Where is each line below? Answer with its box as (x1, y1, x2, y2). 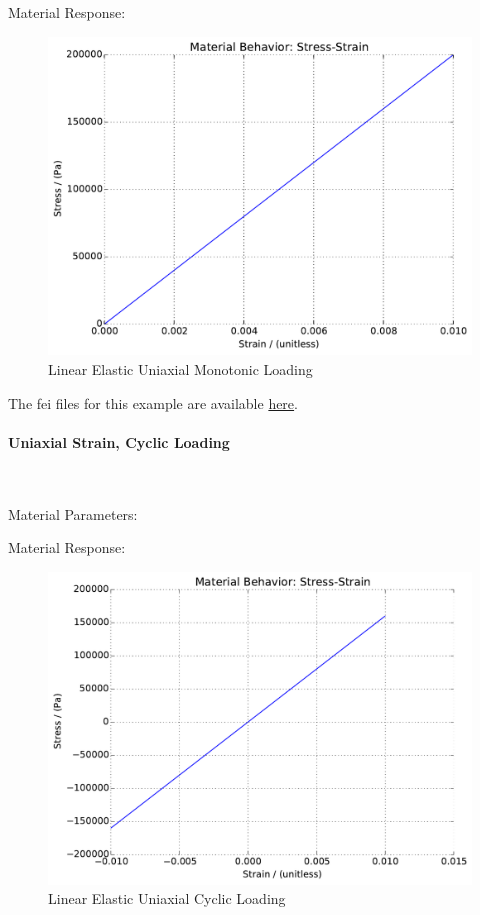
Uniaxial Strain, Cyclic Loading (8, 431, 230, 452)
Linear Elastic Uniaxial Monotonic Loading (48, 359, 313, 380)
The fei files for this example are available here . (8, 392, 298, 413)
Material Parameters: (8, 503, 138, 524)
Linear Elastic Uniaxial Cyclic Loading (48, 888, 286, 909)
